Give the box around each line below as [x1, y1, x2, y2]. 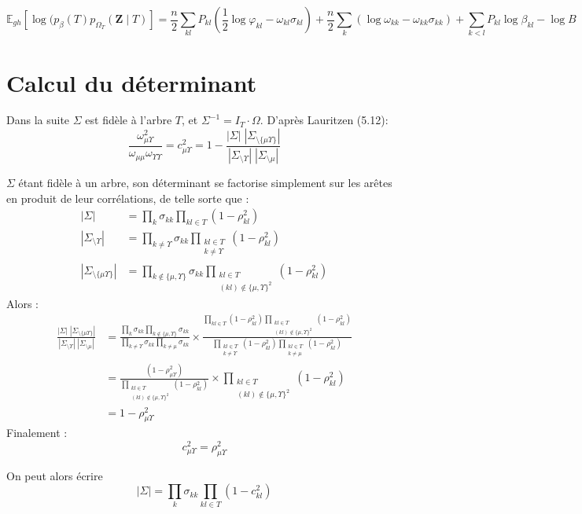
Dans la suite [6, 112, 70, 128]
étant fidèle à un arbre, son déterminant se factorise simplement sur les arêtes [18, 174, 392, 190]
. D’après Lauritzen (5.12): [260, 112, 389, 128]
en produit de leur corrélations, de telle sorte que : [6, 189, 249, 206]
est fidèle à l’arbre [85, 112, 172, 128]
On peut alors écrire [6, 467, 103, 483]
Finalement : [6, 424, 68, 441]
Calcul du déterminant [6, 66, 257, 98]
